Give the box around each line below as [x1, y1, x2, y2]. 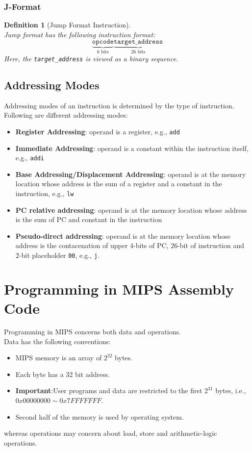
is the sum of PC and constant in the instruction [15, 214, 162, 225]
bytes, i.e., [215, 385, 246, 396]
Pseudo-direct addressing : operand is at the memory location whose [15, 230, 230, 241]
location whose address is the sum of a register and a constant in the [15, 178, 222, 189]
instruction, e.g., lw [15, 188, 74, 198]
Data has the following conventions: [4, 336, 111, 346]
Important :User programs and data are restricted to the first [15, 385, 202, 396]
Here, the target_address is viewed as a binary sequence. [4, 53, 178, 63]
